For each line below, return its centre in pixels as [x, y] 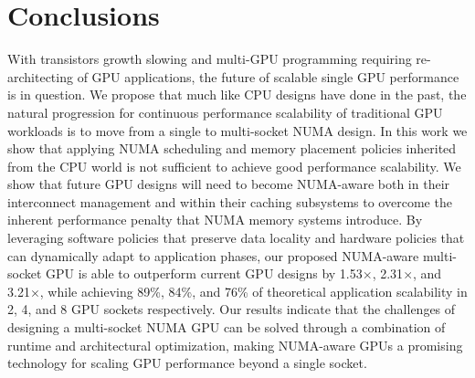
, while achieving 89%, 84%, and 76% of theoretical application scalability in [253, 291]
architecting [40, 76]
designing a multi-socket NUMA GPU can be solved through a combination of [227, 327]
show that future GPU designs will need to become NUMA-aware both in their [229, 184]
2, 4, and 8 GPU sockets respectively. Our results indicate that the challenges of [232, 309]
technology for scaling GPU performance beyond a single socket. [187, 363]
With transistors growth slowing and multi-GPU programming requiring [210, 59]
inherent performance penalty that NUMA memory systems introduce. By [215, 220]
